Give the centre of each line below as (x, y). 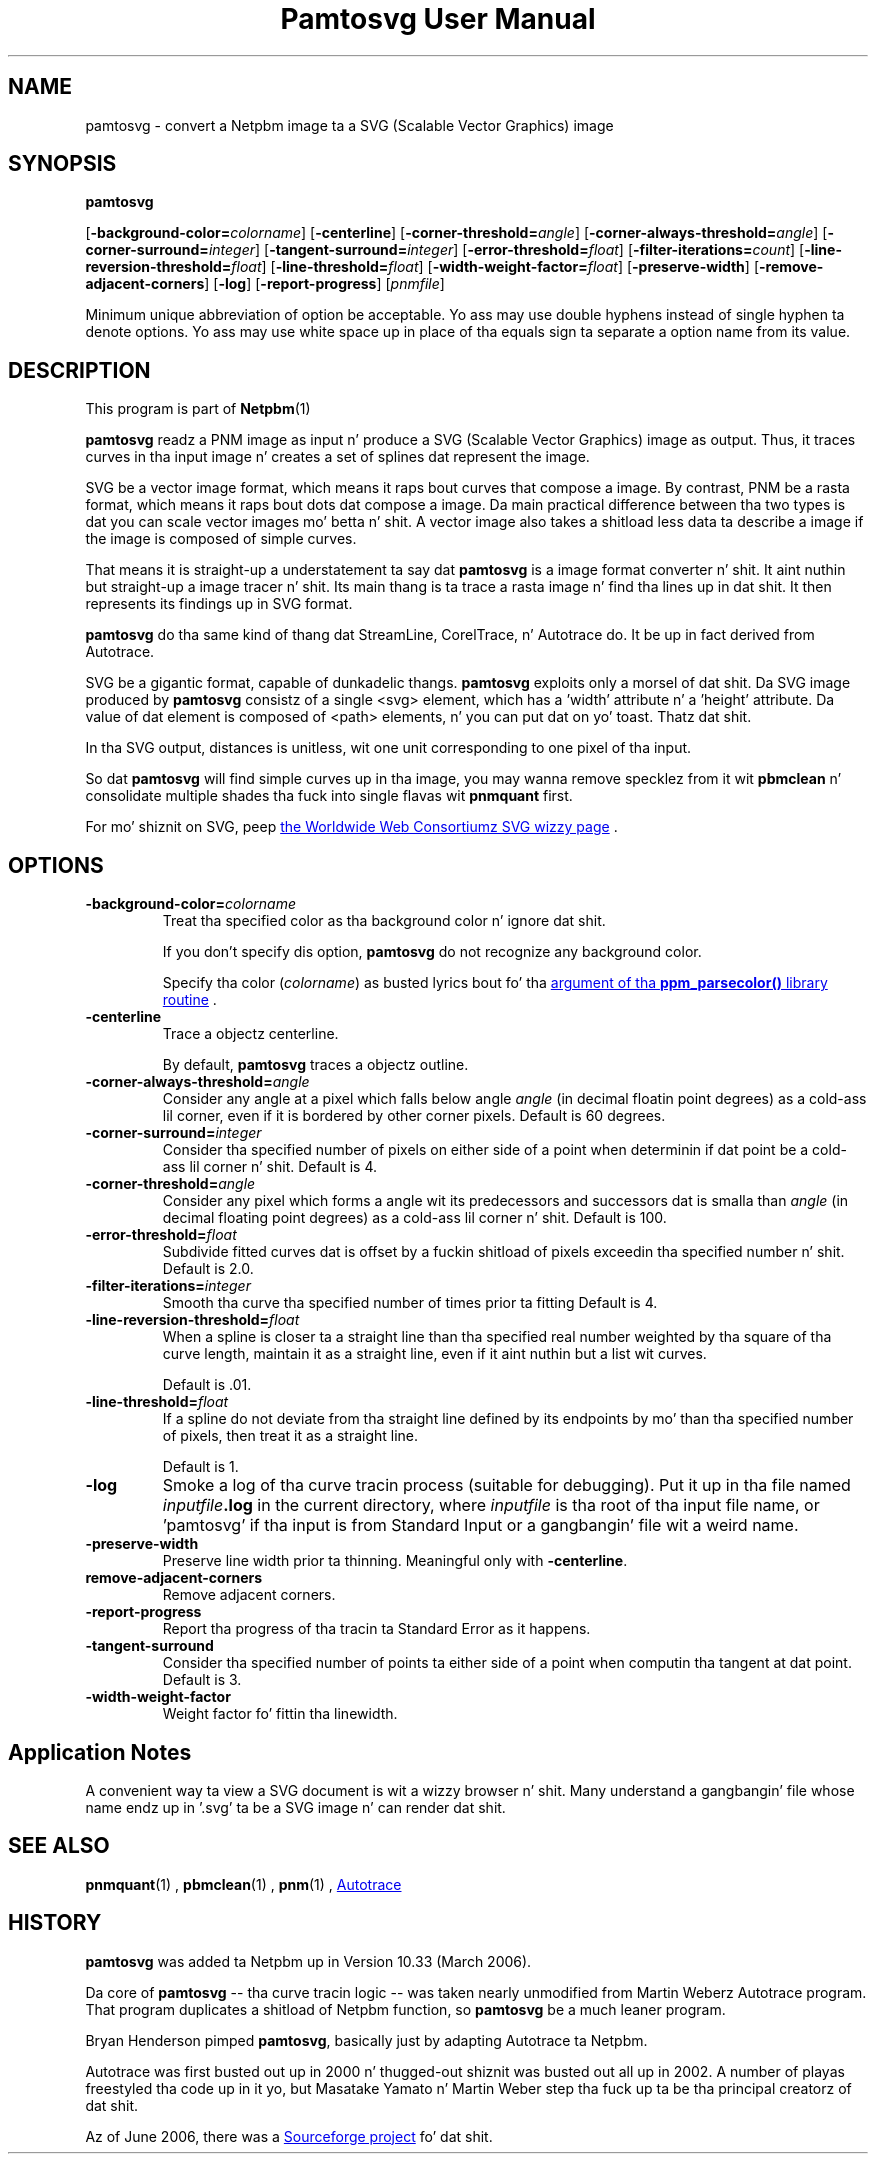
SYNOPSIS (62, 164)
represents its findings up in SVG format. (219, 604)
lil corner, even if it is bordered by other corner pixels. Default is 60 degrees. (414, 1116)
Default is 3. (202, 1680)
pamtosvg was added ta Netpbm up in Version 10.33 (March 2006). (308, 1961)
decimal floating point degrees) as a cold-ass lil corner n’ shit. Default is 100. (414, 1218)
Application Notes (100, 1752)
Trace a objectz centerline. (250, 1034)
